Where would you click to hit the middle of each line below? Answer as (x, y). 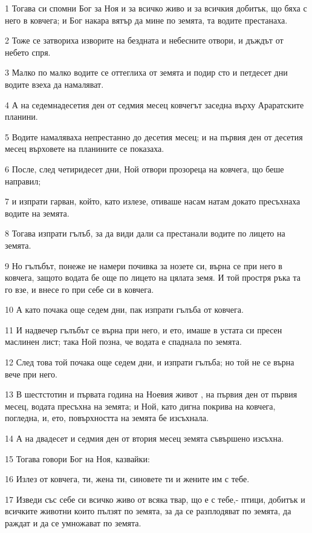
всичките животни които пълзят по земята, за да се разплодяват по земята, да (148, 511)
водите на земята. (37, 213)
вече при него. (31, 374)
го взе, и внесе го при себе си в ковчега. (80, 289)
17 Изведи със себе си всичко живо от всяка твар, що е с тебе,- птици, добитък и (155, 499)
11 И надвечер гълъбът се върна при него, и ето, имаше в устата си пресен (144, 329)
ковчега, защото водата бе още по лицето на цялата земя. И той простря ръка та (153, 277)
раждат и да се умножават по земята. (73, 523)
